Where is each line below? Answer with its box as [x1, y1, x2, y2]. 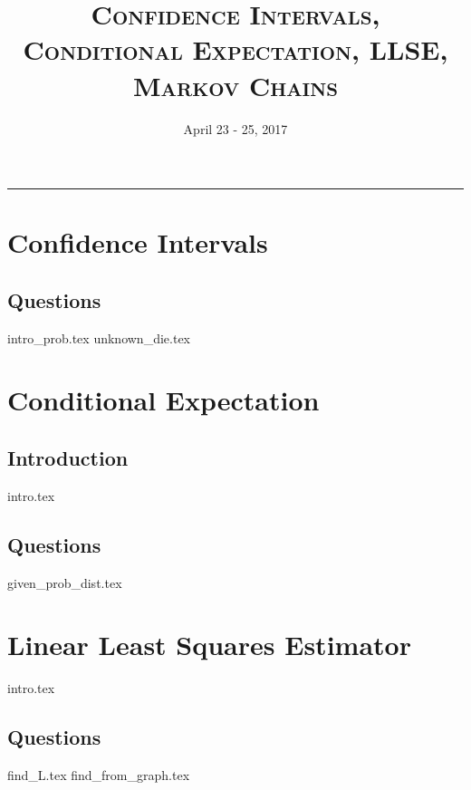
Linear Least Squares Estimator [7, 626, 411, 663]
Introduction [7, 444, 129, 472]
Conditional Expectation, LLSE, [23, 31, 448, 68]
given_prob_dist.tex [7, 573, 122, 592]
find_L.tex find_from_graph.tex [7, 766, 190, 785]
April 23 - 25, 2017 [183, 119, 288, 138]
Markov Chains [132, 66, 339, 103]
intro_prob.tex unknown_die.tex [7, 328, 190, 347]
